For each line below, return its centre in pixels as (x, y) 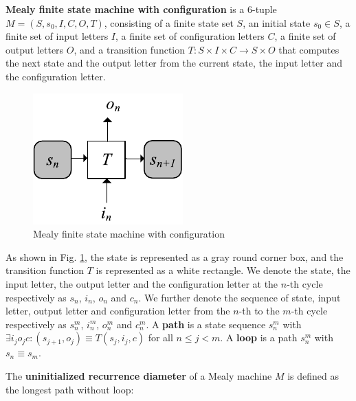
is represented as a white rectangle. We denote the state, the (223, 270)
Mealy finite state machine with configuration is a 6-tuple (141, 9)
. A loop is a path (259, 337)
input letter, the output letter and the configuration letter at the (142, 283)
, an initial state (277, 22)
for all (160, 337)
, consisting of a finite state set (169, 22)
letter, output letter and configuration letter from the (118, 311)
